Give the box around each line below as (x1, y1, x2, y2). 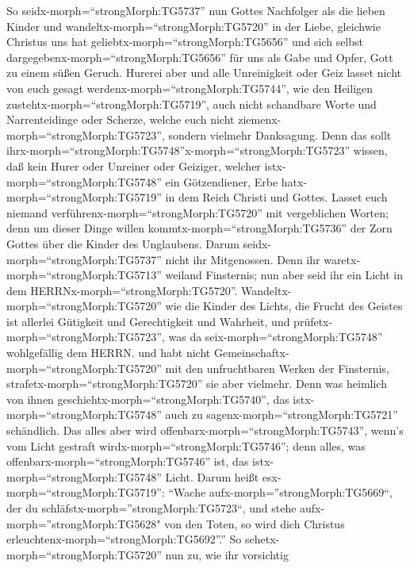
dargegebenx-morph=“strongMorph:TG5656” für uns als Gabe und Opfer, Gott (6, 48, 393, 65)
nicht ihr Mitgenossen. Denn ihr (165, 251, 320, 267)
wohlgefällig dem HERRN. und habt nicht (6, 344, 211, 361)
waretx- (324, 251, 361, 267)
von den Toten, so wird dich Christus (164, 515, 345, 532)
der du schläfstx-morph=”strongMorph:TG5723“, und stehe (6, 500, 297, 516)
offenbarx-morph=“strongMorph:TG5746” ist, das (6, 453, 249, 470)
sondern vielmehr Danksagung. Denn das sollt (168, 126, 392, 143)
